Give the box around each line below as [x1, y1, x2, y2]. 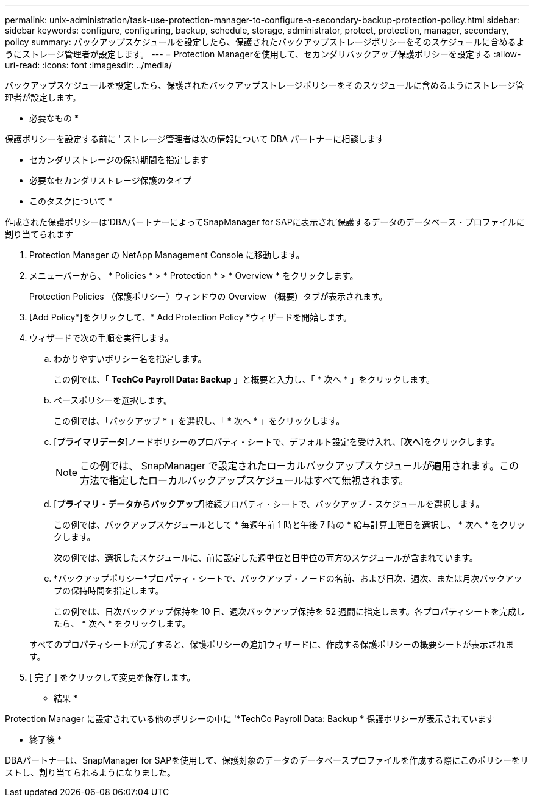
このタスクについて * [29, 196, 113, 206]
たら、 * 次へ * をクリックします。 [54, 618, 191, 629]
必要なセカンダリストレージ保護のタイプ [29, 175, 191, 186]
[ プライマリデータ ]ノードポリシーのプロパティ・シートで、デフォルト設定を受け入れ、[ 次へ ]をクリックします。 [54, 436, 500, 447]
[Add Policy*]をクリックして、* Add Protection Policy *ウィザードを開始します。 [29, 312, 352, 322]
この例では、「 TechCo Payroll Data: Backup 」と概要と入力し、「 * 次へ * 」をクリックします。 [54, 374, 435, 385]
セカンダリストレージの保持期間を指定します [29, 154, 208, 165]
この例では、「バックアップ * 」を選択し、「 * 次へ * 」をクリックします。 [54, 416, 345, 426]
